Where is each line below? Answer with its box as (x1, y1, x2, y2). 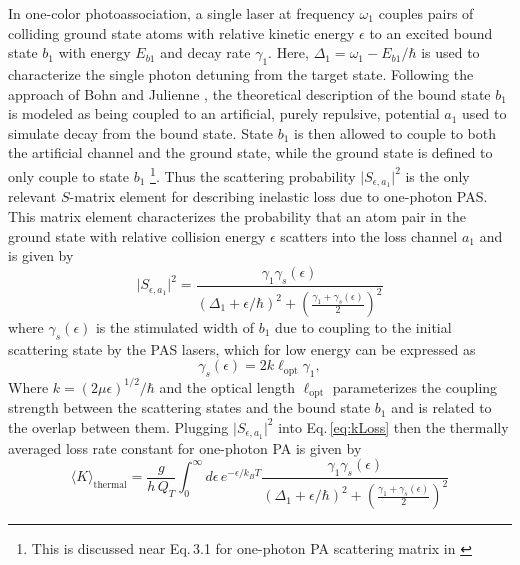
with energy (58, 42, 131, 63)
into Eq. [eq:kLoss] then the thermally (278, 416, 509, 437)
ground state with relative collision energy (8, 225, 266, 246)
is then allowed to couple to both (294, 122, 496, 143)
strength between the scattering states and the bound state (8, 397, 371, 418)
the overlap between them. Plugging (8, 416, 229, 437)
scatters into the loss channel (280, 225, 458, 246)
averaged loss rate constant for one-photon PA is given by (8, 437, 362, 458)
